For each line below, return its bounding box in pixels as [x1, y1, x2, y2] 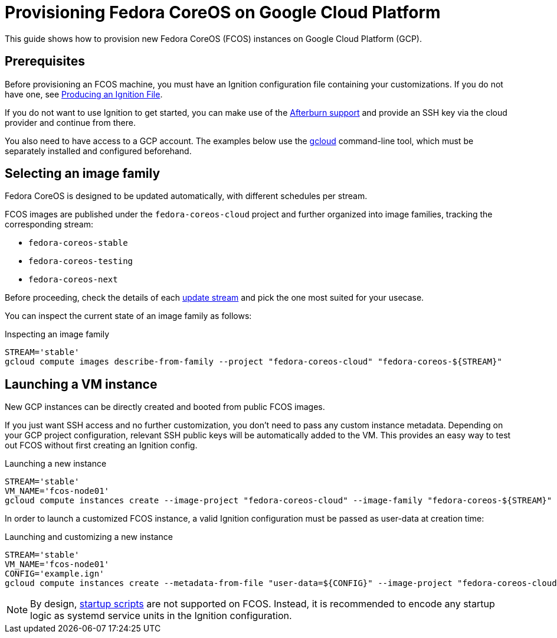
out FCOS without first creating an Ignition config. [5, 440, 198, 451]
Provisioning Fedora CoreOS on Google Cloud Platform [5, 2, 441, 22]
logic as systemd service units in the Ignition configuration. [30, 610, 292, 622]
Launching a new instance [5, 458, 107, 469]
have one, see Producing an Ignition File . [5, 89, 163, 99]
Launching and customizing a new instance [5, 532, 173, 542]
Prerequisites [5, 54, 85, 69]
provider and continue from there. [5, 117, 136, 128]
